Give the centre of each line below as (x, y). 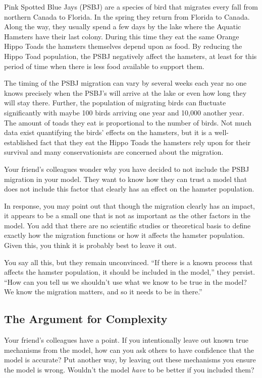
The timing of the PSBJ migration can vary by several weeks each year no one (125, 83)
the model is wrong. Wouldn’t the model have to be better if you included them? (129, 370)
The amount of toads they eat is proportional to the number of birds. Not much (128, 122)
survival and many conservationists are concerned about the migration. (114, 152)
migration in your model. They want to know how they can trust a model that (126, 179)
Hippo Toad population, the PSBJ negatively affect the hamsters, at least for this (130, 56)
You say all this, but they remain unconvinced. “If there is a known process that (128, 262)
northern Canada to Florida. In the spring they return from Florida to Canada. (127, 16)
